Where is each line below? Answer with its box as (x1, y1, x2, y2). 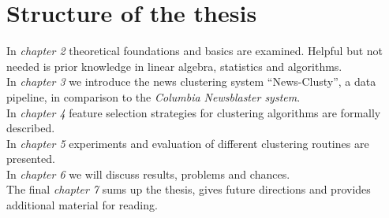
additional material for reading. (6, 197, 158, 213)
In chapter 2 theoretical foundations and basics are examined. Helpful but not (6, 42, 383, 59)
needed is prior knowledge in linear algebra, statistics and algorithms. (6, 57, 342, 74)
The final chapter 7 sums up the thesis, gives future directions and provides (6, 181, 371, 198)
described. (6, 120, 55, 136)
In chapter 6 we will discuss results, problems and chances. (6, 165, 290, 182)
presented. (6, 150, 55, 167)
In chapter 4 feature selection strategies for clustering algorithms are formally (6, 104, 381, 120)
